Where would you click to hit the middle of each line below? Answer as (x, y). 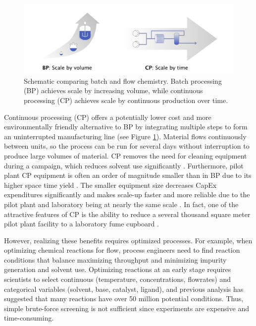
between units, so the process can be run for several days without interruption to (127, 146)
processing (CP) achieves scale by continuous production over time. (126, 100)
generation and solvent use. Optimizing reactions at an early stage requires (118, 269)
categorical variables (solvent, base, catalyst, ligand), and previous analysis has (124, 289)
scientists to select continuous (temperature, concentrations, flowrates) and (117, 279)
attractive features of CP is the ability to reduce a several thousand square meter (127, 214)
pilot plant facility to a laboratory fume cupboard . (81, 224)
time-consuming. (29, 318)
